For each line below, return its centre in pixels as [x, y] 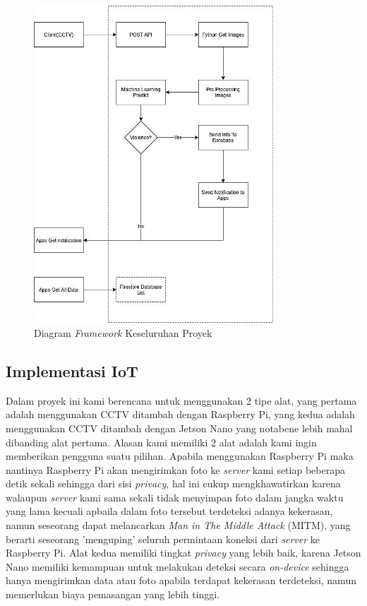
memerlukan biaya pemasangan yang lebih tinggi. [113, 594]
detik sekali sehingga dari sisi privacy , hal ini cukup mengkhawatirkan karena [173, 483]
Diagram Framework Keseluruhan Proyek [123, 332]
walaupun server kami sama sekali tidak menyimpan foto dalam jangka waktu [175, 497]
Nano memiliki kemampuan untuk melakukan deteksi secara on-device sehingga [178, 566]
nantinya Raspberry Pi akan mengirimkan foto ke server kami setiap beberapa [175, 469]
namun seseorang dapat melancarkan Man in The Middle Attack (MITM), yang [178, 525]
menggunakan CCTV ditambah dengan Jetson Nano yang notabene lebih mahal [179, 428]
